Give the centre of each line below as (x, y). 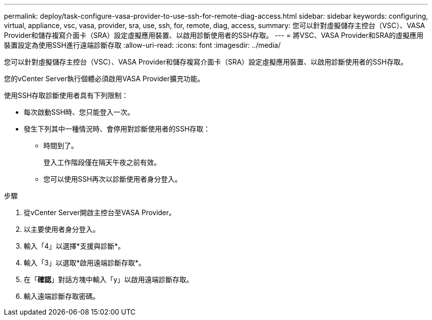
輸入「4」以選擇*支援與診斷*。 (74, 246)
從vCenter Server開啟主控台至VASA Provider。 (100, 212)
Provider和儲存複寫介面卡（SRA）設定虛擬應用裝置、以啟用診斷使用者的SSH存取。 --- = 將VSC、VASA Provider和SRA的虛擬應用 (214, 35)
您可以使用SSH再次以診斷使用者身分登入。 (113, 179)
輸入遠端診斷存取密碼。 (62, 296)
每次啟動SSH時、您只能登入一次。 (79, 112)
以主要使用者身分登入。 (62, 229)
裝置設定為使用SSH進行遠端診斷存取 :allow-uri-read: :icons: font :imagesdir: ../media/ (142, 45)
